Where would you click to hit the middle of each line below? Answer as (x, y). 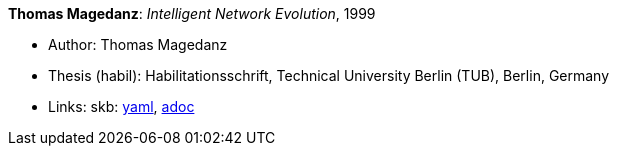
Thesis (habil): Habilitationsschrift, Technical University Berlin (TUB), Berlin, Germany (329, 75)
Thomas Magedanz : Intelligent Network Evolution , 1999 (192, 13)
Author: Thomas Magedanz (138, 44)
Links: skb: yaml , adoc (121, 106)
